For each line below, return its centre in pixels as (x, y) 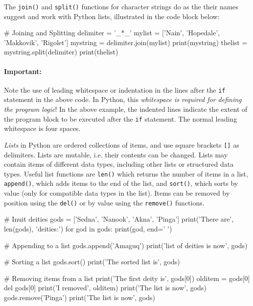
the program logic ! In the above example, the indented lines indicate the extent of (126, 109)
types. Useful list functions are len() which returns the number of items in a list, (126, 173)
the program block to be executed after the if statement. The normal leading (121, 118)
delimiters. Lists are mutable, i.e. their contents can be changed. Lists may (116, 154)
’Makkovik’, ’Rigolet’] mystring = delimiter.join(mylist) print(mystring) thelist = (126, 42)
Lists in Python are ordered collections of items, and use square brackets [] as (122, 144)
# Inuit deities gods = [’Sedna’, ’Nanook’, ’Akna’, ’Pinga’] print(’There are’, (119, 219)
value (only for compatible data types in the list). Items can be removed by (117, 193)
